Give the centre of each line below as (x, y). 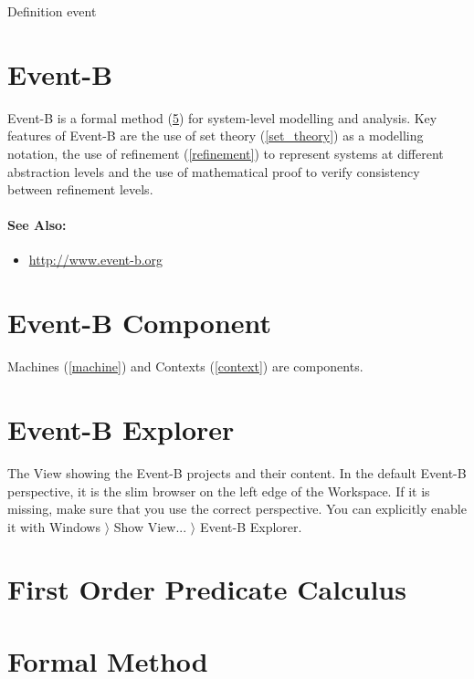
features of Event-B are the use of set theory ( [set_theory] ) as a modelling (216, 136)
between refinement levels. (80, 189)
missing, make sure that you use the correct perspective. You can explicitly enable (237, 509)
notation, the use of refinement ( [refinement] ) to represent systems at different (226, 153)
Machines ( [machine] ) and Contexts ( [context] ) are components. (185, 366)
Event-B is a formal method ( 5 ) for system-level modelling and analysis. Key (222, 117)
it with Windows (54, 526)
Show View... (150, 526)
